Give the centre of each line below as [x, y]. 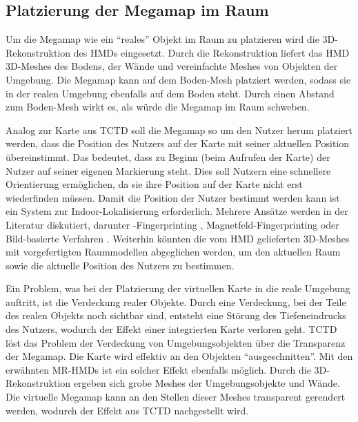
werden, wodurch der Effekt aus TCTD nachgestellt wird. [127, 410]
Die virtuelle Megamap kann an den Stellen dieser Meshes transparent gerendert [176, 397]
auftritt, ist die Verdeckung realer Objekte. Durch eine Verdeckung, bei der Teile [176, 301]
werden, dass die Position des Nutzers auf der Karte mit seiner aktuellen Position [178, 143]
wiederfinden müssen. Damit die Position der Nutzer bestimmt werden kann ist [173, 197]
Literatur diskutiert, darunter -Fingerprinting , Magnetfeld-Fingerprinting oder [172, 224]
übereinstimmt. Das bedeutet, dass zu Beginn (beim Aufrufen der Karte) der [168, 156]
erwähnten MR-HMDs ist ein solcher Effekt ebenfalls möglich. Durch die [158, 369]
